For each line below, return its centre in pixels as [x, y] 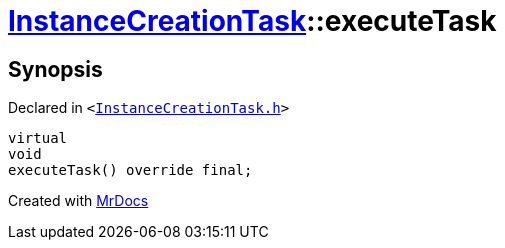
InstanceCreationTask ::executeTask [252, 21]
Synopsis [55, 69]
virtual [38, 138]
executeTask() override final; [130, 170]
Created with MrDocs [78, 201]
